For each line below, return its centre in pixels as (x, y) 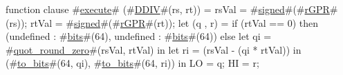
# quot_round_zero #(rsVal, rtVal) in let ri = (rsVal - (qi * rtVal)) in (154, 49)
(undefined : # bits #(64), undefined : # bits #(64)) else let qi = (139, 36)
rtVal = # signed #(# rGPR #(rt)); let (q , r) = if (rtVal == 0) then (174, 22)
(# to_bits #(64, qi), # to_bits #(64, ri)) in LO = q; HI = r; (132, 63)
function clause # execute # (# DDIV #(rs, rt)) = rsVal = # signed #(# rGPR (168, 9)
